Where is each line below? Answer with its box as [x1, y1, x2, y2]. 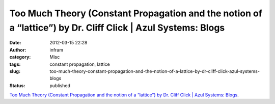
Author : [9, 46, 26, 53]
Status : [9, 82, 25, 89]
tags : [9, 61, 21, 67]
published [49, 82, 71, 89]
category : [9, 54, 31, 60]
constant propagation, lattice [49, 61, 110, 67]
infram [49, 46, 64, 53]
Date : [9, 40, 21, 46]
